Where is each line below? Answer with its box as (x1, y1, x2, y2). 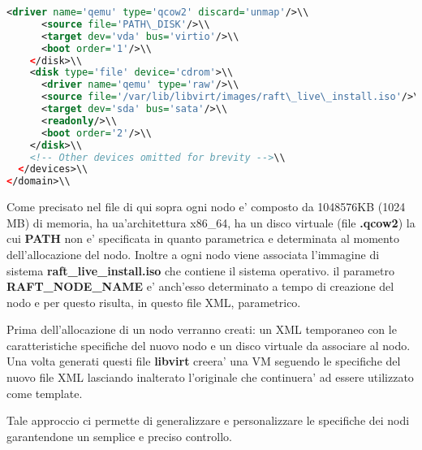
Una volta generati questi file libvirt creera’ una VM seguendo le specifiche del (6, 353, 401, 370)
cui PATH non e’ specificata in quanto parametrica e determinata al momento (6, 230, 399, 247)
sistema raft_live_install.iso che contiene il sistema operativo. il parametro (6, 262, 395, 279)
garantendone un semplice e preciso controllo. (6, 427, 232, 444)
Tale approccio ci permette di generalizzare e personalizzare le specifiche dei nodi (6, 412, 410, 429)
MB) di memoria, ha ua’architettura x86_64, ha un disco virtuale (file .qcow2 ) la (6, 214, 416, 231)
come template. (6, 384, 83, 401)
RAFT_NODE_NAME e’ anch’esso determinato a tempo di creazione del (6, 278, 394, 295)
